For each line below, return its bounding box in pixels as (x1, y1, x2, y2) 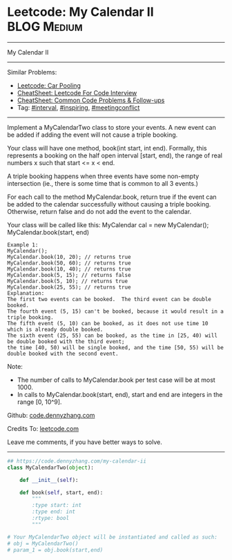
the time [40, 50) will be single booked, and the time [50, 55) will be (7, 344, 224, 351)
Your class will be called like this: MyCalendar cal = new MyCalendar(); (7, 220, 209, 229)
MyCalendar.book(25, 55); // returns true (7, 284, 131, 291)
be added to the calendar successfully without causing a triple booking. (7, 200, 211, 208)
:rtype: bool (32, 515, 70, 522)
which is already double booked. (7, 326, 104, 333)
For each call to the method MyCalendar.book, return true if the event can (7, 193, 217, 201)
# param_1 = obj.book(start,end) (7, 546, 104, 553)
